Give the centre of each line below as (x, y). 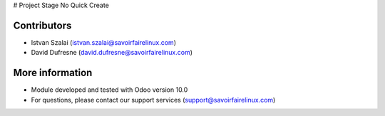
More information (53, 73)
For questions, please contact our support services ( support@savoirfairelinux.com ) (153, 100)
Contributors (42, 25)
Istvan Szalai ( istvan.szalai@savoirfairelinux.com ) (103, 42)
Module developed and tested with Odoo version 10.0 (109, 90)
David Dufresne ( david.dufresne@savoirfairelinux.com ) (112, 53)
